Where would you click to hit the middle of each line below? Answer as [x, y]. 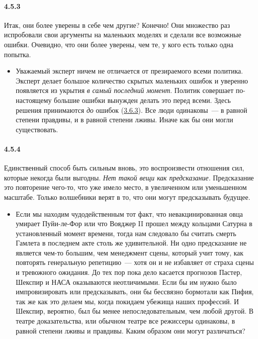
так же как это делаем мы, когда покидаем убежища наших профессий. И [127, 301]
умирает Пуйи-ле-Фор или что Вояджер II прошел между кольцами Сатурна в [134, 223]
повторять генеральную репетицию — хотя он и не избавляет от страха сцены [135, 262]
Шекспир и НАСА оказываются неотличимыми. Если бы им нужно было [126, 282]
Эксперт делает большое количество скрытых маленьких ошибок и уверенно [132, 80]
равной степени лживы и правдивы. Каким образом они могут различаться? [130, 330]
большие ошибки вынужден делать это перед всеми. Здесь [142, 100]
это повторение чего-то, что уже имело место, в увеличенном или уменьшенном [126, 187]
